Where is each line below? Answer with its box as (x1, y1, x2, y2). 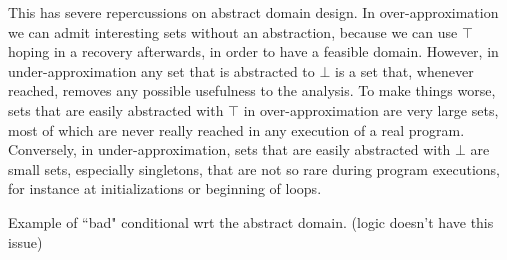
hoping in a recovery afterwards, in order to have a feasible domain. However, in (8, 41, 499, 62)
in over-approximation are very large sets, (243, 99, 499, 120)
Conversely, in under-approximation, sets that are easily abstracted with (8, 139, 451, 160)
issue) (8, 231, 43, 252)
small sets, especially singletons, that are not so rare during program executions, (8, 158, 500, 179)
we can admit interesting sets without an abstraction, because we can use (8, 21, 458, 42)
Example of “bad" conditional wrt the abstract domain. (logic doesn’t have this (8, 211, 494, 232)
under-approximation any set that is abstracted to (8, 60, 315, 81)
